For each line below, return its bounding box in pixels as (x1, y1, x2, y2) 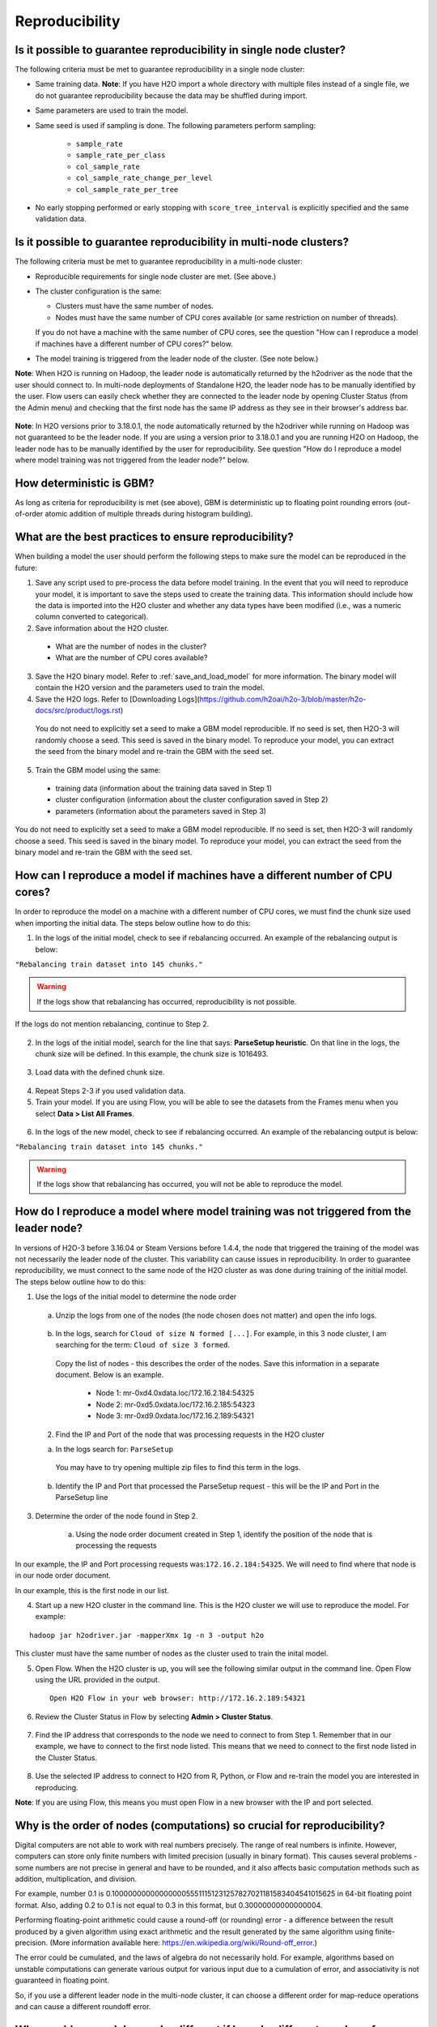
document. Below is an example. (55, 1370, 164, 1380)
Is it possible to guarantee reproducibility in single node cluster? (15, 43, 346, 57)
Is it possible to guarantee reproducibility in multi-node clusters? (15, 235, 350, 249)
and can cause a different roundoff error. (15, 2002, 151, 2011)
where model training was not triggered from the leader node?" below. (15, 455, 250, 465)
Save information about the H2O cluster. (35, 623, 169, 632)
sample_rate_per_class (75, 151, 166, 160)
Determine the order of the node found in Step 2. (35, 1511, 198, 1520)
